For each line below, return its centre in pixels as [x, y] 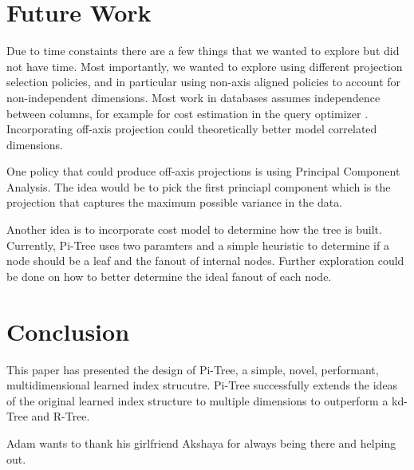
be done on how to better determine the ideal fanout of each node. [169, 276]
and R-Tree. [61, 416]
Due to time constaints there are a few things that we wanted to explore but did [203, 51]
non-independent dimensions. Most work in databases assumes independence [193, 97]
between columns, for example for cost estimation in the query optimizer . [187, 113]
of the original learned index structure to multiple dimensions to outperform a [197, 400]
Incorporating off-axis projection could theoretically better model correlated [192, 129]
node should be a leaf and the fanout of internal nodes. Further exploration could [205, 261]
